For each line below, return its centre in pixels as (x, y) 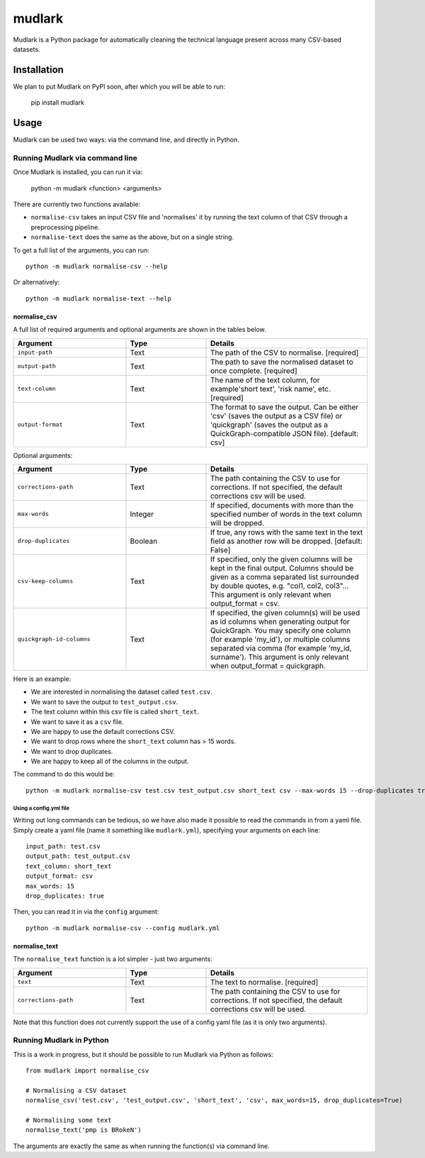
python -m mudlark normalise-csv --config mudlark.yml (123, 928)
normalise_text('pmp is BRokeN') (84, 1130)
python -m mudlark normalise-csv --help (97, 266)
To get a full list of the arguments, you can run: (81, 250)
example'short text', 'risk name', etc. (270, 389)
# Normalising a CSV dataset (76, 1090)
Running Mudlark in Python (61, 1041)
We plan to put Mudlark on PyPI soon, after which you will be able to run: (119, 86)
